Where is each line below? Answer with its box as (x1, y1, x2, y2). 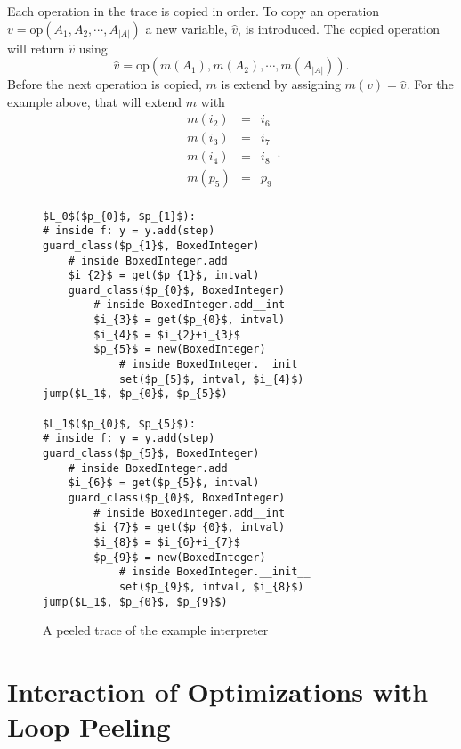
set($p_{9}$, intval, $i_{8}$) (118, 580, 304, 593)
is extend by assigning (221, 75, 341, 94)
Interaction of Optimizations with (7, 673, 429, 710)
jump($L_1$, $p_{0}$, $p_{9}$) (43, 595, 228, 608)
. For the (406, 75, 454, 94)
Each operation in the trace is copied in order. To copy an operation (7, 2, 380, 20)
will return (7, 38, 65, 57)
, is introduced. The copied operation (238, 19, 440, 37)
